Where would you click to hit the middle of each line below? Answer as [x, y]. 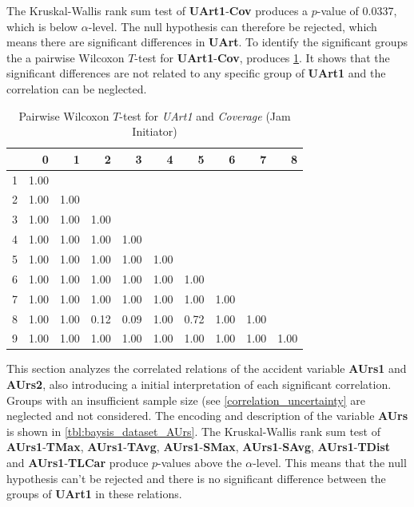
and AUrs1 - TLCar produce [78, 462]
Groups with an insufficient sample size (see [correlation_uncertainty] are [186, 400]
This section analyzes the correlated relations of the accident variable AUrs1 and [207, 368]
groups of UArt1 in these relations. [94, 494]
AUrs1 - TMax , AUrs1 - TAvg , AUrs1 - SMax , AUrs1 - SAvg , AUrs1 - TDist [199, 447]
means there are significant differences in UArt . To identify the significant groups [207, 42]
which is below [42, 26]
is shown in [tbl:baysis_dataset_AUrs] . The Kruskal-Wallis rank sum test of [193, 431]
